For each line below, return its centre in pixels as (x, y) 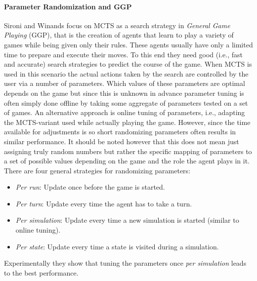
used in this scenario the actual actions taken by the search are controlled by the (126, 73)
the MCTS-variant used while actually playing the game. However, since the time (127, 122)
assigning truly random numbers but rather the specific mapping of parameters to (128, 151)
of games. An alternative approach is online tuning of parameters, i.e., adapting (125, 112)
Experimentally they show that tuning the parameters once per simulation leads (125, 263)
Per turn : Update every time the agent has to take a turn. (104, 203)
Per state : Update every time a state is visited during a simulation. (117, 246)
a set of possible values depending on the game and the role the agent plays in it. (127, 161)
